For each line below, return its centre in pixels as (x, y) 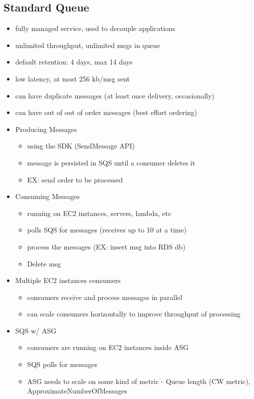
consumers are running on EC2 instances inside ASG (108, 347)
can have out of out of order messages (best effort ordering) (106, 112)
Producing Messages (46, 129)
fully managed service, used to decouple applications (95, 28)
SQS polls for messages (62, 364)
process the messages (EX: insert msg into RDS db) (106, 246)
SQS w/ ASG (36, 330)
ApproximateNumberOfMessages (77, 391)
